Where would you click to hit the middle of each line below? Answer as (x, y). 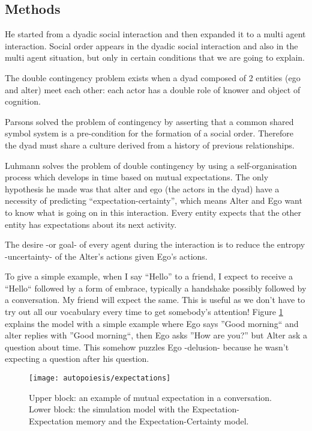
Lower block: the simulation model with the (109, 409)
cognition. (23, 101)
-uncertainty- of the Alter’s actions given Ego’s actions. (106, 256)
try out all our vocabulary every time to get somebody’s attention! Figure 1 (144, 312)
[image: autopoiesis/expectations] (100, 378)
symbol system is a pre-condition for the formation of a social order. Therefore (149, 133)
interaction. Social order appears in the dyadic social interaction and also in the (151, 45)
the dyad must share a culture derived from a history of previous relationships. (150, 145)
